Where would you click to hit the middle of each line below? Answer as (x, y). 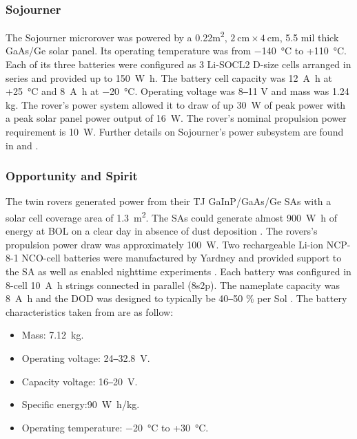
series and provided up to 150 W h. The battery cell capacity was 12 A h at (169, 77)
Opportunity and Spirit (72, 176)
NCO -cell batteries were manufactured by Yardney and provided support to (182, 258)
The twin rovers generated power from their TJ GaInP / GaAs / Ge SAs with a (169, 201)
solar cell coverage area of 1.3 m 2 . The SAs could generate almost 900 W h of (172, 216)
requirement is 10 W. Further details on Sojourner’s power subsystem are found (175, 132)
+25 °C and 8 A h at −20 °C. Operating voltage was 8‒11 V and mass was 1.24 (177, 91)
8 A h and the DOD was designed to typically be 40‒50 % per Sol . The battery (176, 298)
